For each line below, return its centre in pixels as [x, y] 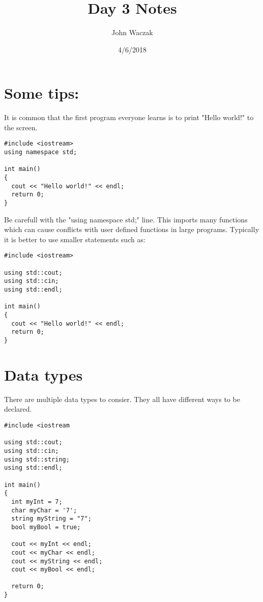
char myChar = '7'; [44, 510]
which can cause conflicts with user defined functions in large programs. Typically [132, 229]
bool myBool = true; [46, 527]
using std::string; [37, 459]
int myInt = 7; [37, 501]
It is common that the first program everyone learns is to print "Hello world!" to [129, 117]
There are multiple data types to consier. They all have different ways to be [122, 399]
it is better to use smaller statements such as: [75, 239]
